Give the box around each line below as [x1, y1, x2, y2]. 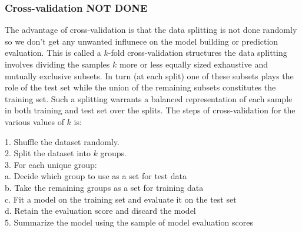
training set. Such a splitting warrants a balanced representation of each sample [5, 92, 293, 105]
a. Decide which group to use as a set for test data [5, 170, 187, 182]
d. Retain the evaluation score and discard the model [5, 204, 196, 217]
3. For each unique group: [5, 158, 97, 170]
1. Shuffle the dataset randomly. [5, 135, 120, 147]
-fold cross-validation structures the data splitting [108, 46, 287, 59]
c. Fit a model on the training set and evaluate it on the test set [5, 193, 237, 205]
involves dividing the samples [5, 58, 110, 70]
